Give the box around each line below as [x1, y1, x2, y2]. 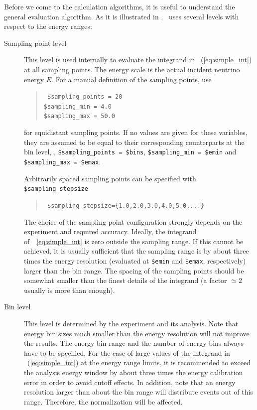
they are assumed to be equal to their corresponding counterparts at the [24, 137, 245, 147]
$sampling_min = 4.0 [43, 103, 112, 110]
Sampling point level [4, 37, 67, 48]
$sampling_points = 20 [47, 93, 123, 101]
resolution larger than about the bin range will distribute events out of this [24, 387, 253, 397]
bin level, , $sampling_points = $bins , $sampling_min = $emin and [24, 146, 237, 157]
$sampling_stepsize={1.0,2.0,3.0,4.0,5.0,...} [47, 202, 204, 209]
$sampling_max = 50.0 [43, 113, 115, 120]
